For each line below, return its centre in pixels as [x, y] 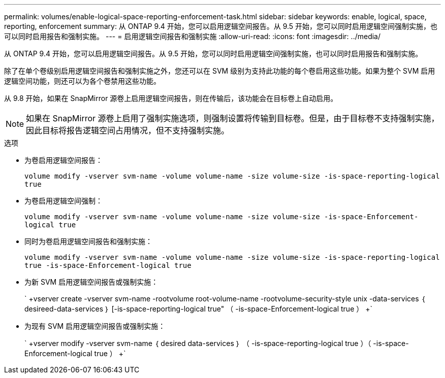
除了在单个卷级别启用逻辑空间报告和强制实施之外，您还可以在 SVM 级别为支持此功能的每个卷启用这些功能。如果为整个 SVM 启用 [220, 71]
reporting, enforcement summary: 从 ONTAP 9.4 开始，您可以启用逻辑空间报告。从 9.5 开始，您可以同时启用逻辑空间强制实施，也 [221, 26]
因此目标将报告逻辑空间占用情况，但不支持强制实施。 [128, 130]
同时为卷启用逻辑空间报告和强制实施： [88, 241]
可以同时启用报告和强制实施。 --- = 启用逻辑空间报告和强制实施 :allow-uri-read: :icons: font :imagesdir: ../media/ [193, 36]
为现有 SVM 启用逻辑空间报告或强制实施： [95, 326]
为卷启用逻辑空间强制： [63, 201]
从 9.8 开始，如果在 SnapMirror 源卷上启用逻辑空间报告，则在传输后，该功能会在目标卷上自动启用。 [171, 98]
